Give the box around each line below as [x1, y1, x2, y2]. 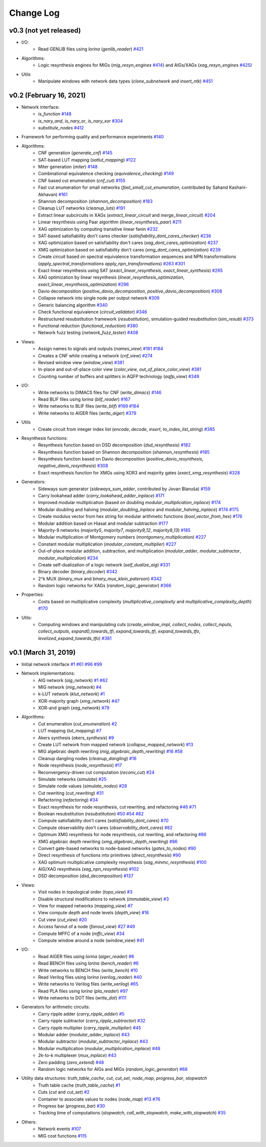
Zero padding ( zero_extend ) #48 [38, 1059, 104, 1065]
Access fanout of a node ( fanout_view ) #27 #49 [38, 924, 135, 930]
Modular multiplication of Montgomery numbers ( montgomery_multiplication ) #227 [38, 534, 206, 540]
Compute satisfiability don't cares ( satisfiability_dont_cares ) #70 [38, 818, 169, 824]
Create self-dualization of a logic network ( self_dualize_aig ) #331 [38, 561, 170, 568]
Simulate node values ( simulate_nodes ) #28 [38, 783, 128, 789]
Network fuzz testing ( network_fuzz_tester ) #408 [38, 330, 138, 336]
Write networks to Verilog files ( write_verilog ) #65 [38, 981, 139, 987]
